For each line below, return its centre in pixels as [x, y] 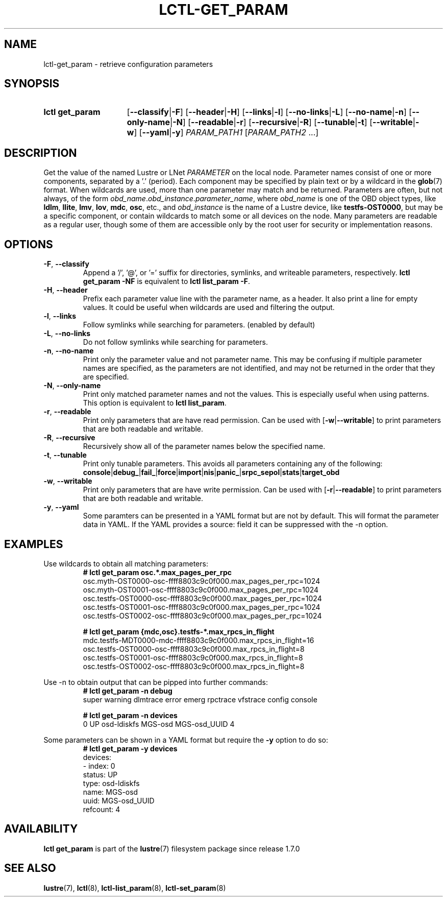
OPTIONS [29, 244]
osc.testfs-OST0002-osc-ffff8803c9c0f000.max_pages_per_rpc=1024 [202, 615]
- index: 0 [99, 766]
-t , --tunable [65, 455]
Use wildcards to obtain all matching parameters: [126, 563]
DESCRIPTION [41, 153]
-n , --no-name [69, 351]
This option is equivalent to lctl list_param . [155, 403]
